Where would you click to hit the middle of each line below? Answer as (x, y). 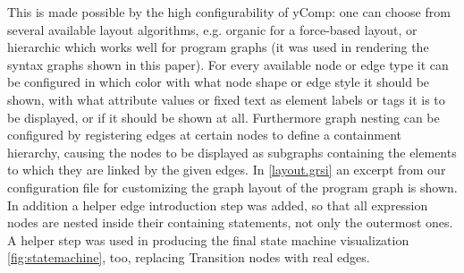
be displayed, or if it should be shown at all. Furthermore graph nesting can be (224, 117)
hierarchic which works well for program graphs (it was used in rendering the (218, 47)
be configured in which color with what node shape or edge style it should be (219, 82)
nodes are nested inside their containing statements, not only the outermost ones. (230, 222)
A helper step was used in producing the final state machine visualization (208, 239)
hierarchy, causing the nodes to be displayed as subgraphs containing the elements (232, 152)
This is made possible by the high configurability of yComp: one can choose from (229, 12)
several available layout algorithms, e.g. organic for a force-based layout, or (212, 29)
